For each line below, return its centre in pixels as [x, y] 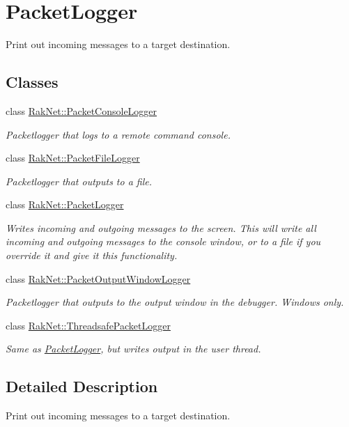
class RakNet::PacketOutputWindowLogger [98, 278]
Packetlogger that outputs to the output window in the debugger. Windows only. [175, 302]
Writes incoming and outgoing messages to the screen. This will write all [161, 227]
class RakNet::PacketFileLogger [73, 158]
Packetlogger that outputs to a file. [79, 181]
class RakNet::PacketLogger [65, 204]
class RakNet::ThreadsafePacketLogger [88, 325]
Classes [32, 82]
